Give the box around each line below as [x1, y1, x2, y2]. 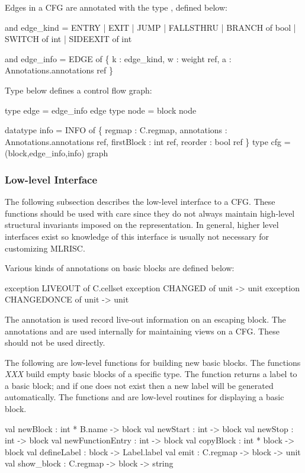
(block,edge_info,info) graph [5, 147, 108, 159]
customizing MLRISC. [5, 242, 85, 254]
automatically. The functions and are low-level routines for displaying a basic [5, 391, 284, 403]
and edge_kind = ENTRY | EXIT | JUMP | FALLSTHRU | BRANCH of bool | [5, 21, 296, 33]
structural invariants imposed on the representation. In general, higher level [5, 218, 279, 231]
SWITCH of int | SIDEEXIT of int [5, 33, 132, 45]
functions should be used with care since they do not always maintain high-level [5, 207, 295, 219]
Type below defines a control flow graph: [5, 83, 152, 96]
